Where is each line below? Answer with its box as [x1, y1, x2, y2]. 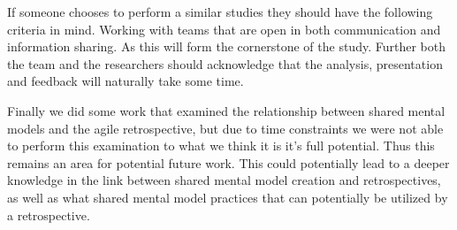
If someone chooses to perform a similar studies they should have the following [7, 3, 433, 20]
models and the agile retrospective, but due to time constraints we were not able [7, 119, 444, 137]
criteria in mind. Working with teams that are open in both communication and [7, 19, 441, 38]
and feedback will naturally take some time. [7, 72, 244, 90]
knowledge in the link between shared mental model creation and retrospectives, [7, 171, 441, 189]
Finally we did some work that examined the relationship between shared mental [7, 101, 446, 119]
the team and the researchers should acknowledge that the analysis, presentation [7, 54, 443, 73]
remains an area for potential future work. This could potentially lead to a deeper [7, 153, 450, 172]
